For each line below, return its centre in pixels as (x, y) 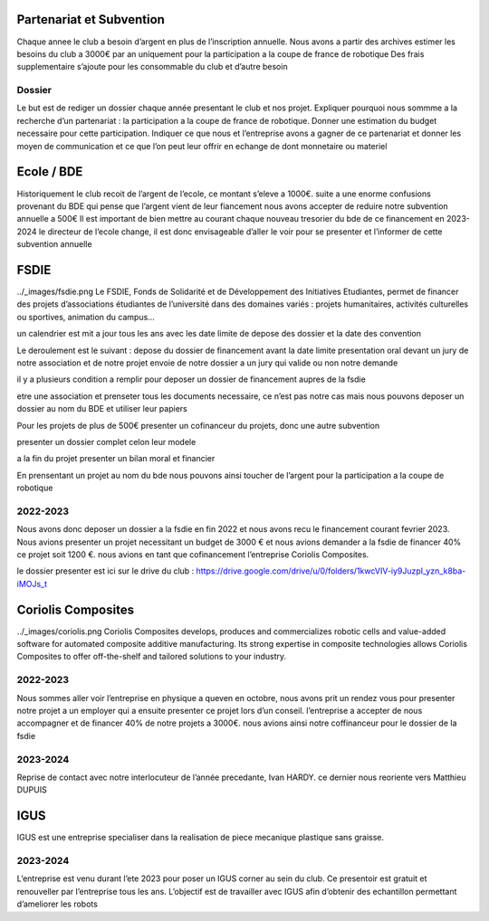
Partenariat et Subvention (91, 19)
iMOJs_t (32, 584)
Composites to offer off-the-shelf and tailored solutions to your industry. (152, 657)
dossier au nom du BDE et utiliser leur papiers (102, 409)
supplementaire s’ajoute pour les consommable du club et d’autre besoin (153, 67)
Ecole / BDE (50, 172)
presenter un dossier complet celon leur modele (106, 442)
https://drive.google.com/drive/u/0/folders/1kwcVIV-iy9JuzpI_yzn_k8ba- (331, 571)
